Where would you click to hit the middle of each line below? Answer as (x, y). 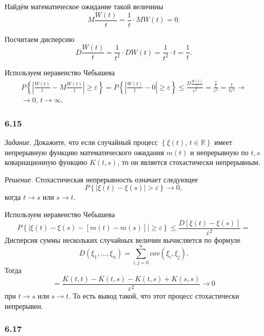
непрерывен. (24, 306)
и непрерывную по (219, 152)
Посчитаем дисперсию (39, 39)
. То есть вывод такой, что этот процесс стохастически (154, 296)
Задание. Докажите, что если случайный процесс (82, 142)
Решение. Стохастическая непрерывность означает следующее (101, 179)
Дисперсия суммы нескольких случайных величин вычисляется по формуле (123, 239)
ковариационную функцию (46, 162)
